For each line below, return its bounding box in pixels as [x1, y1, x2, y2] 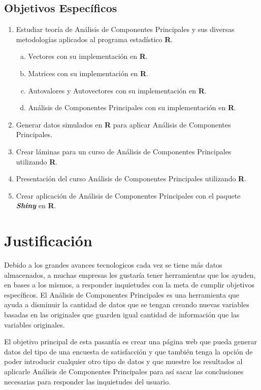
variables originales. [4, 319, 65, 330]
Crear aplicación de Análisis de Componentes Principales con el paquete [16, 190, 241, 201]
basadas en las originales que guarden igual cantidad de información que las [4, 309, 240, 320]
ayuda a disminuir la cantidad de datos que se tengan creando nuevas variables [4, 299, 249, 310]
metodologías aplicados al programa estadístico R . [16, 34, 173, 44]
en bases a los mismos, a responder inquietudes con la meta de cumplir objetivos [4, 279, 255, 290]
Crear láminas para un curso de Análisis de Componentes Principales [16, 146, 232, 156]
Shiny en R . [16, 200, 56, 211]
